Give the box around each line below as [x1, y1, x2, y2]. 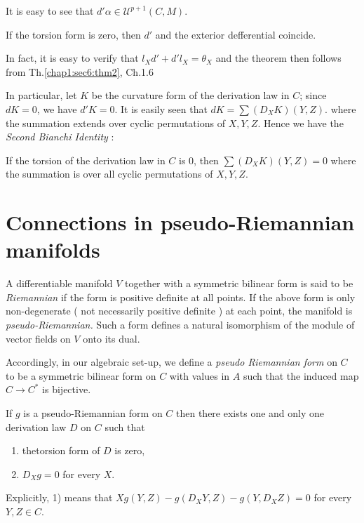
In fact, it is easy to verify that [6, 51, 139, 65]
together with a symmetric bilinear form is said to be [125, 276, 353, 291]
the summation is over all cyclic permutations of [6, 166, 213, 181]
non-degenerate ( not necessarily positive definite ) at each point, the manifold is [6, 303, 353, 318]
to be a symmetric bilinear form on [6, 368, 156, 383]
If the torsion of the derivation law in [6, 152, 166, 167]
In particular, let [6, 88, 77, 102]
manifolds [6, 235, 100, 264]
